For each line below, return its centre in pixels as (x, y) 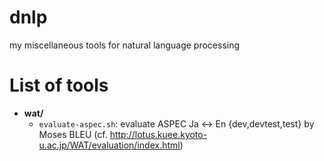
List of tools (59, 85)
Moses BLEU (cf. (73, 134)
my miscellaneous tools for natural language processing (125, 45)
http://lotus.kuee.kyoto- (158, 134)
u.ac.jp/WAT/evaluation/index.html (109, 145)
